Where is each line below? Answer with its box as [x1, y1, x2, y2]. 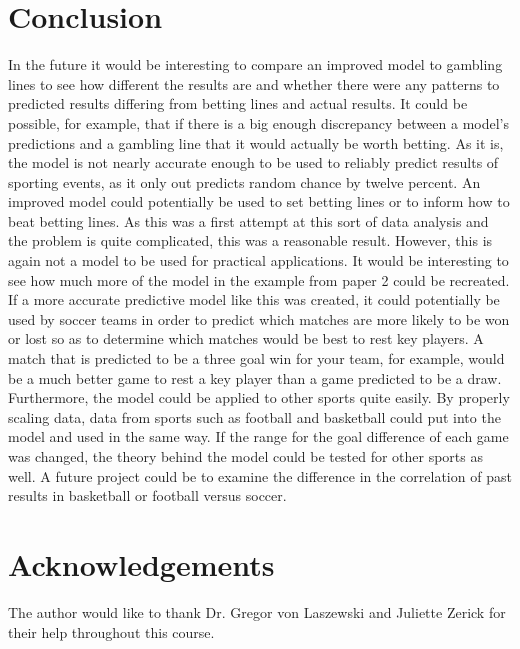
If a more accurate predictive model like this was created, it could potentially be [8, 289, 500, 310]
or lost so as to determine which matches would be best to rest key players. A [8, 328, 484, 349]
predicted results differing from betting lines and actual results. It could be [8, 93, 468, 114]
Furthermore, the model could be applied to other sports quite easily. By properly [8, 387, 510, 408]
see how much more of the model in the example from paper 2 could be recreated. [8, 269, 510, 290]
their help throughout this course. [8, 621, 215, 642]
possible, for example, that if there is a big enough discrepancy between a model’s [8, 112, 509, 133]
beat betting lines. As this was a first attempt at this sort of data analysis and [8, 210, 489, 231]
